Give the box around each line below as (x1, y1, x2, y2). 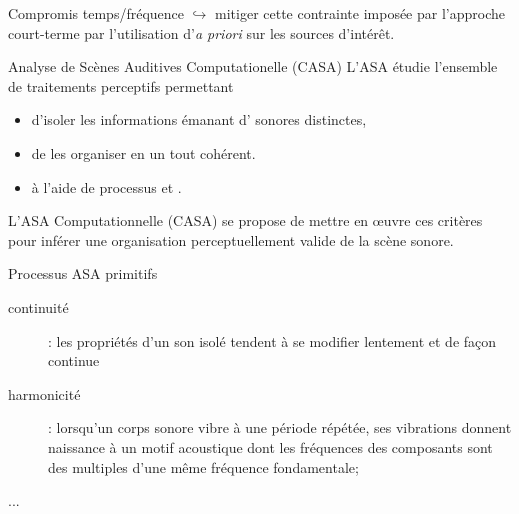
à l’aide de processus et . (31, 176, 182, 197)
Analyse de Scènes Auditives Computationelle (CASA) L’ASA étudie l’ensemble (8, 56, 498, 77)
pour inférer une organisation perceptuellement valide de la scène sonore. (8, 229, 454, 250)
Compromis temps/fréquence (8, 3, 184, 23)
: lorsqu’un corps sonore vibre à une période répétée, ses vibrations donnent (48, 417, 512, 438)
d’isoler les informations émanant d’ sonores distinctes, (31, 109, 367, 130)
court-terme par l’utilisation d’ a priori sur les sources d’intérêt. (8, 22, 395, 43)
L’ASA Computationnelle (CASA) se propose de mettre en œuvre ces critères (8, 210, 483, 231)
